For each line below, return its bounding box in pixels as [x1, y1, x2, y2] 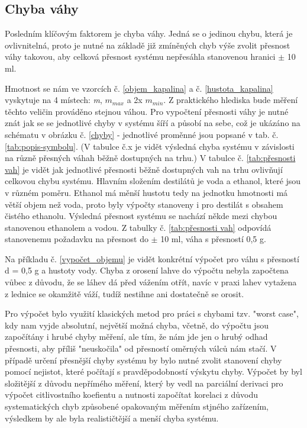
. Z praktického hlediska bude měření [163, 94, 298, 106]
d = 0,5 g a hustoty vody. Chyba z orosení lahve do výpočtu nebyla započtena [5, 264, 289, 276]
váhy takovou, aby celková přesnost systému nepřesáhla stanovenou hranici [5, 50, 276, 63]
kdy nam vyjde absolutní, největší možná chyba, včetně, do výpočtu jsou [5, 318, 269, 331]
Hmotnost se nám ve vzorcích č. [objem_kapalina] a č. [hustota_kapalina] [5, 82, 273, 94]
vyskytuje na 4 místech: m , [5, 94, 102, 106]
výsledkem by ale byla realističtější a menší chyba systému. [5, 411, 219, 424]
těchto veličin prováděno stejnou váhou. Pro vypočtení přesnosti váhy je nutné [5, 105, 289, 117]
